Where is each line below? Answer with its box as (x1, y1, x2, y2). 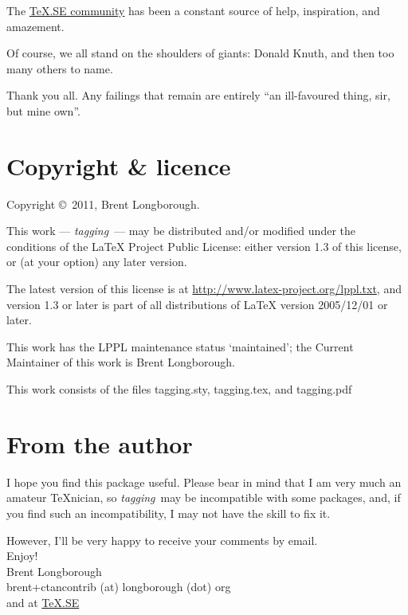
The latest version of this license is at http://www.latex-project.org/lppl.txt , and (6, 280, 402, 297)
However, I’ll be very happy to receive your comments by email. (6, 531, 318, 548)
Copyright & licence (6, 149, 231, 182)
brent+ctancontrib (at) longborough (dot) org (6, 578, 231, 595)
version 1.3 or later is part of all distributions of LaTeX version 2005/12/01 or (6, 296, 388, 312)
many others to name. (6, 60, 113, 76)
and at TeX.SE (6, 593, 80, 610)
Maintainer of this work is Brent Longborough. (6, 354, 235, 370)
